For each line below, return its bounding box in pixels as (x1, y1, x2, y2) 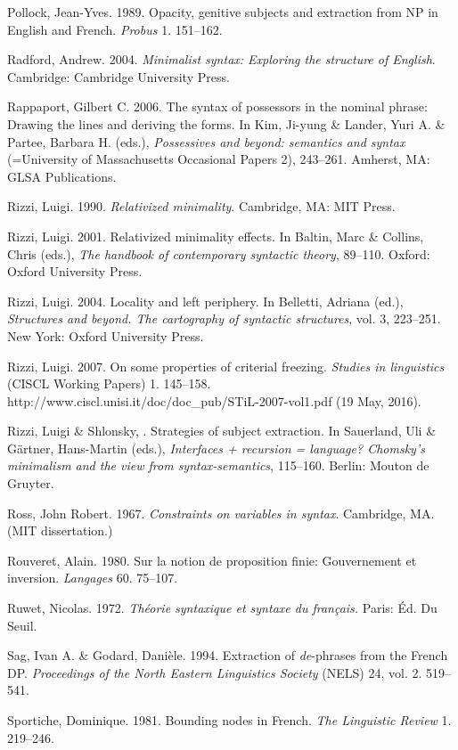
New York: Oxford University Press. (7, 326, 204, 345)
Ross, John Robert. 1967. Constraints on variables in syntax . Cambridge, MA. (7, 503, 435, 522)
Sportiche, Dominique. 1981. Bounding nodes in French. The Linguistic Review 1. (7, 711, 452, 729)
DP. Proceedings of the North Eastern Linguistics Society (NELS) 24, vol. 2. (7, 663, 422, 681)
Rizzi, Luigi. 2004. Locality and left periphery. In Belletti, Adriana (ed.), (7, 291, 404, 310)
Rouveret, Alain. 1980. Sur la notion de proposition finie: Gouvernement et (7, 550, 417, 569)
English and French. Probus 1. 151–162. (7, 20, 223, 38)
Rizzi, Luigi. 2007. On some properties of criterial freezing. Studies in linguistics (7, 356, 445, 375)
